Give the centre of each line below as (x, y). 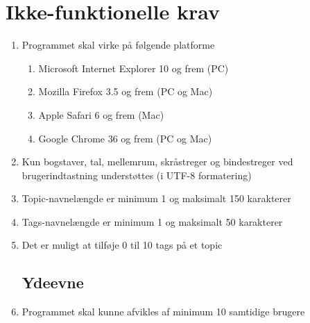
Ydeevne (53, 282)
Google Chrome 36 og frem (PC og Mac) (125, 138)
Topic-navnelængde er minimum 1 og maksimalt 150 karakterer (156, 198)
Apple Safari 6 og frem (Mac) (101, 114)
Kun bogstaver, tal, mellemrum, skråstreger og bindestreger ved (157, 161)
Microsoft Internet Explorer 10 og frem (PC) (134, 68)
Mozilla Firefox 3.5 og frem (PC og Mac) (126, 91)
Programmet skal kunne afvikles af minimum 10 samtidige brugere (163, 312)
